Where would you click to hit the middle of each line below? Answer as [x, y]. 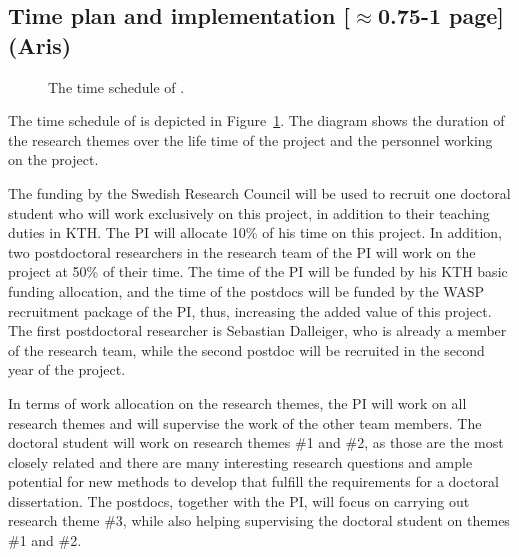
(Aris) [40, 44]
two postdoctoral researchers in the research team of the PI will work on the [242, 251]
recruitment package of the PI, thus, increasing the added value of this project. [250, 310]
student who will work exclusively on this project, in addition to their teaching [249, 212]
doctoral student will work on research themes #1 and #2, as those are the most [256, 442]
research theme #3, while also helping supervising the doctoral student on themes [259, 520]
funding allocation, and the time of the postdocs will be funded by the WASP [246, 290]
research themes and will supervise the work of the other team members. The [245, 422]
